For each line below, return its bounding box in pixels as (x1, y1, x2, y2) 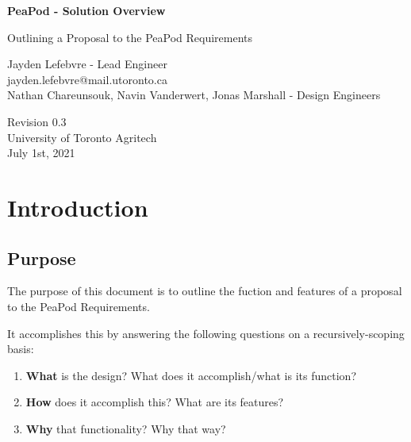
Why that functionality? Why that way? (25, 420, 226, 436)
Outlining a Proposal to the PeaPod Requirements (7, 29, 253, 45)
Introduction (7, 190, 148, 223)
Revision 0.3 (7, 113, 67, 129)
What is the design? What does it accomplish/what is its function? (25, 367, 356, 383)
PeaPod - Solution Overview (7, 2, 166, 18)
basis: (7, 340, 34, 357)
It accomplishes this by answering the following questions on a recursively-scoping (7, 325, 405, 341)
